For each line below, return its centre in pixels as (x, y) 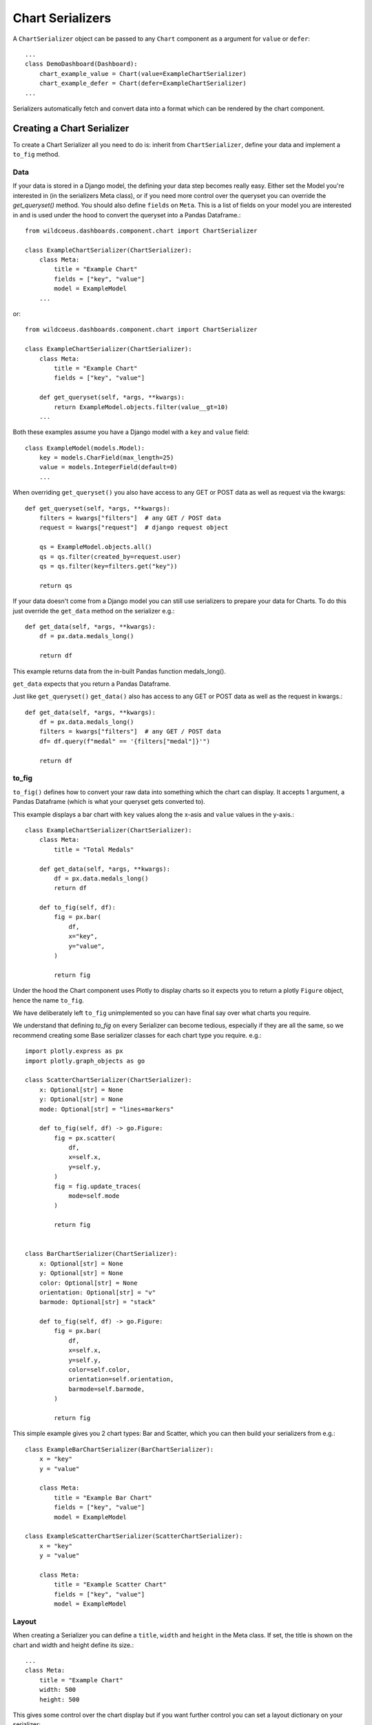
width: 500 (58, 1690)
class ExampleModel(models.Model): (85, 448)
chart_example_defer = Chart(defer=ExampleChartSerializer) (143, 83)
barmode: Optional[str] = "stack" (97, 1302)
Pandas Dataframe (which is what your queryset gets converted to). (109, 802)
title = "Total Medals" (94, 849)
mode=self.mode (94, 1196)
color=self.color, (100, 1370)
